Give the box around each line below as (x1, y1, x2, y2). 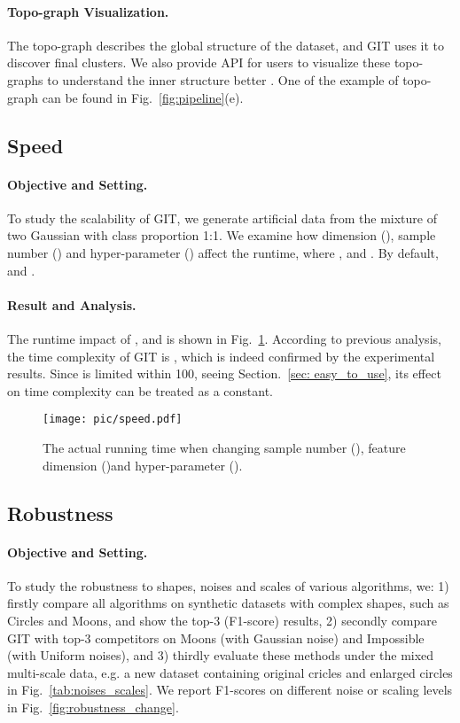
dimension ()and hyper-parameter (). (43, 455, 243, 474)
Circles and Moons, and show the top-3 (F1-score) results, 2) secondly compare (7, 610, 438, 629)
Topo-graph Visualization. (7, 2, 169, 20)
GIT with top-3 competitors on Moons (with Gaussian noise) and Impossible (7, 628, 425, 647)
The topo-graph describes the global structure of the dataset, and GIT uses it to (7, 35, 445, 54)
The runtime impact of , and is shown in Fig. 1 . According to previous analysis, (7, 329, 441, 347)
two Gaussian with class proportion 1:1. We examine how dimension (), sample (7, 226, 436, 245)
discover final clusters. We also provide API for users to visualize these (7, 53, 391, 72)
